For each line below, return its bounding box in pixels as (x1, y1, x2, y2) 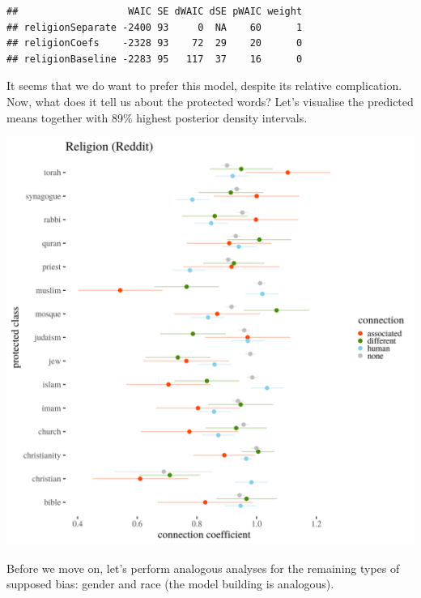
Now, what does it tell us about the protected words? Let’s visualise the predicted (6, 92, 414, 109)
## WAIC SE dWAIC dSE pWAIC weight (6, 6, 303, 17)
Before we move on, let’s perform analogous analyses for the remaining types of (6, 559, 400, 576)
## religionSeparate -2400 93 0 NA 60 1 (6, 21, 303, 33)
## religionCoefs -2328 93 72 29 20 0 (6, 37, 303, 49)
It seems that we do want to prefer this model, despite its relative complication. (6, 77, 402, 94)
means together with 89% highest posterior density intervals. (6, 109, 308, 126)
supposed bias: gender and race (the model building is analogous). (6, 575, 334, 592)
